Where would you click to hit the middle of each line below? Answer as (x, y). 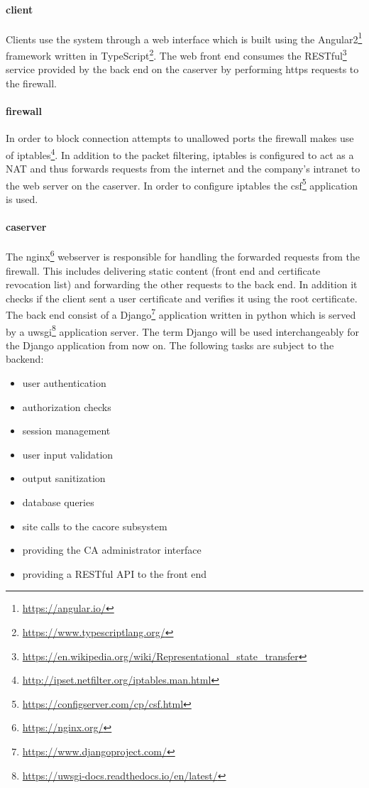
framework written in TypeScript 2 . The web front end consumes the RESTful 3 (176, 54)
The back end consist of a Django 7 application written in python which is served (181, 314)
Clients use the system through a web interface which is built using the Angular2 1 (184, 38)
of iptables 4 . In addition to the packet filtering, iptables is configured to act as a (180, 153)
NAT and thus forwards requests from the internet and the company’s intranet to (183, 169)
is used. (22, 198)
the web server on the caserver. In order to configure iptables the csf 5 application (182, 184)
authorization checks (67, 406)
